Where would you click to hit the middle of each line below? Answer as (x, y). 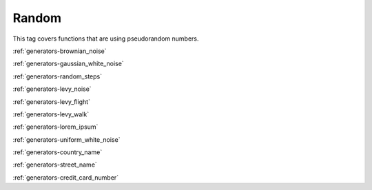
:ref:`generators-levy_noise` (52, 89)
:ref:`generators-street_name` (55, 165)
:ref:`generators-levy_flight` (52, 102)
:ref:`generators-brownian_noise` (60, 51)
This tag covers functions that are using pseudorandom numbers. (106, 39)
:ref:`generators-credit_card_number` (66, 177)
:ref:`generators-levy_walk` (51, 114)
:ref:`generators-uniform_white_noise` (66, 139)
